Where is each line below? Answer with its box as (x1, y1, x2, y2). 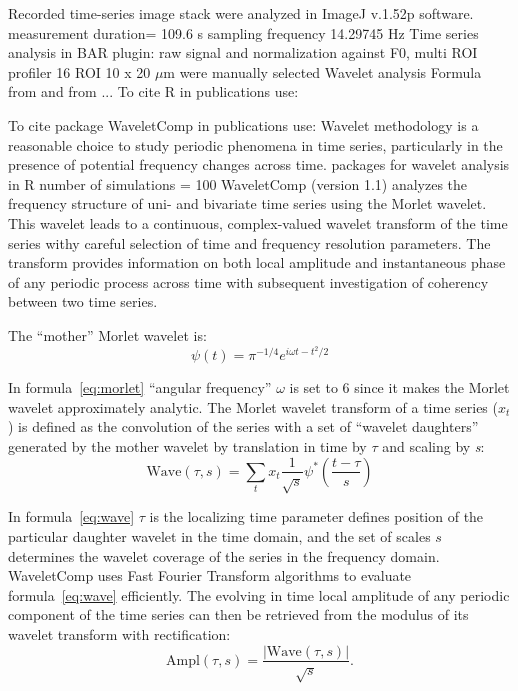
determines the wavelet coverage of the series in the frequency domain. (8, 545, 440, 566)
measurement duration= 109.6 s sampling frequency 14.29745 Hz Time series (8, 22, 479, 43)
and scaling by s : (382, 435, 485, 456)
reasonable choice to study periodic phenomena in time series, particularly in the (8, 134, 503, 155)
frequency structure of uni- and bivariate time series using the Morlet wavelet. (8, 193, 487, 214)
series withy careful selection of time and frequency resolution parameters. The (8, 232, 491, 253)
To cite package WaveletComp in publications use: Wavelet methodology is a (8, 114, 479, 135)
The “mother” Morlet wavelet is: (8, 324, 207, 345)
